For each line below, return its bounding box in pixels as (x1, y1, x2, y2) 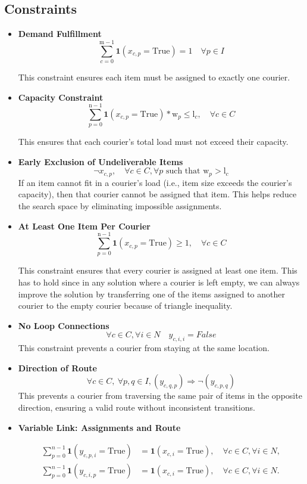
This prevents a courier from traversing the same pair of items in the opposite (18, 389, 302, 402)
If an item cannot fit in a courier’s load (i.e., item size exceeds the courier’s (18, 176, 292, 188)
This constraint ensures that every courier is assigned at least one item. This (18, 264, 297, 277)
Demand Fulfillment (18, 27, 102, 40)
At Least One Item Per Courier (18, 219, 151, 232)
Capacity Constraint (18, 91, 104, 103)
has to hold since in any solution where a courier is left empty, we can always (18, 275, 300, 288)
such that (165, 167, 201, 176)
